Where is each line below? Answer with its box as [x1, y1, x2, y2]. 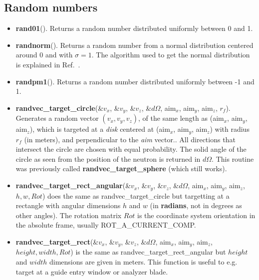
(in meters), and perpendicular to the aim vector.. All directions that [24, 134, 236, 144]
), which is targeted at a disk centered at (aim [29, 124, 170, 134]
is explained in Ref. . [15, 59, 80, 69]
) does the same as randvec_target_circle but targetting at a [42, 190, 230, 201]
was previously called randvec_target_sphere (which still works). [15, 163, 227, 174]
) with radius [210, 124, 250, 134]
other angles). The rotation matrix [15, 210, 122, 220]
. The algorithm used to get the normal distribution [91, 49, 250, 60]
